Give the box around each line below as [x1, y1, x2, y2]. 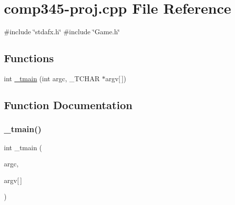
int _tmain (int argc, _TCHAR [4, 73, 100, 83]
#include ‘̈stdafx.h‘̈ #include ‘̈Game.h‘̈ [4, 26, 120, 37]
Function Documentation [4, 97, 133, 112]
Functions [4, 50, 54, 66]
